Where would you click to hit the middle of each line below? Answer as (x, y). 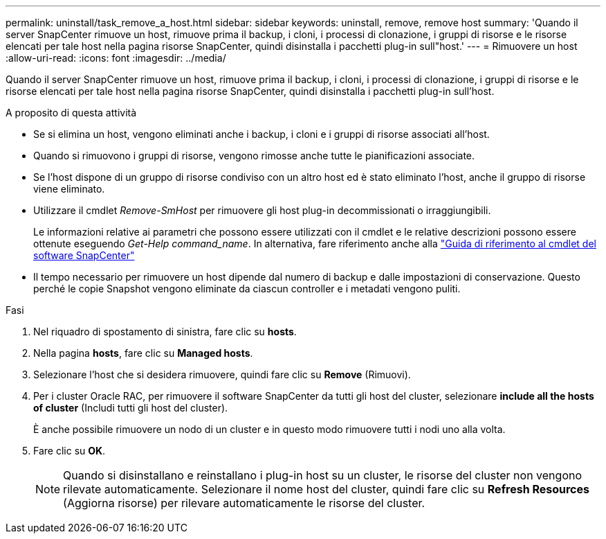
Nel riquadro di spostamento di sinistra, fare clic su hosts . (165, 332)
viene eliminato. (69, 189)
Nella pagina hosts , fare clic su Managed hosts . (143, 353)
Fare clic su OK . (70, 451)
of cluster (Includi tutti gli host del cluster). (131, 408)
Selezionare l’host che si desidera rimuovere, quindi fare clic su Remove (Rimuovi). (222, 374)
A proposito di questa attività (71, 113)
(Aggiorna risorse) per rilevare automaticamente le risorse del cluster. (244, 503)
